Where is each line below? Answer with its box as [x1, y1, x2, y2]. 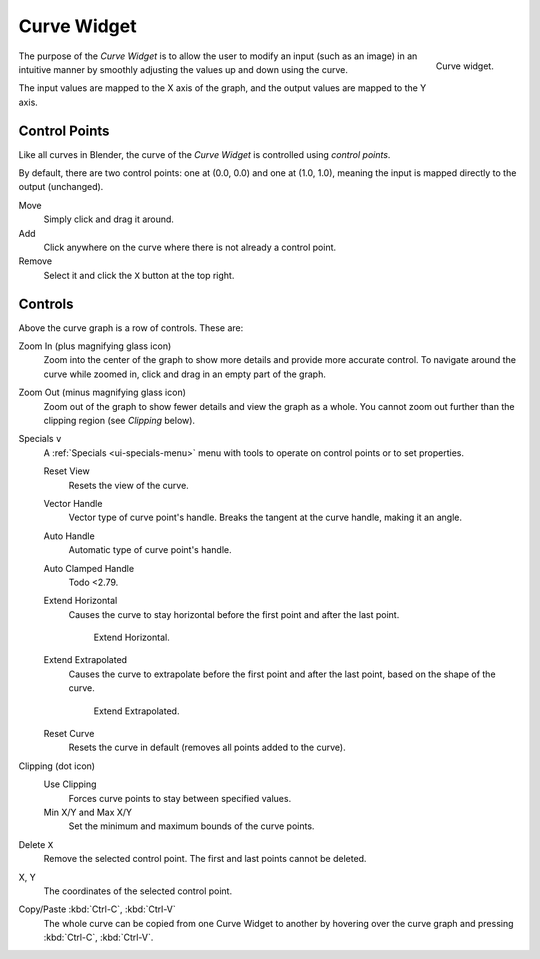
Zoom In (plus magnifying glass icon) [18, 340, 172, 352]
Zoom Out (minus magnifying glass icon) [18, 386, 187, 399]
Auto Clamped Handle [43, 562, 135, 574]
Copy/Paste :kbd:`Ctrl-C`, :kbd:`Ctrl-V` [18, 903, 177, 915]
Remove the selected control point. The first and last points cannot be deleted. [43, 853, 367, 865]
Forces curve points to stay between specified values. [68, 792, 292, 804]
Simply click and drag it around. [43, 213, 175, 225]
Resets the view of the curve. [68, 479, 189, 491]
